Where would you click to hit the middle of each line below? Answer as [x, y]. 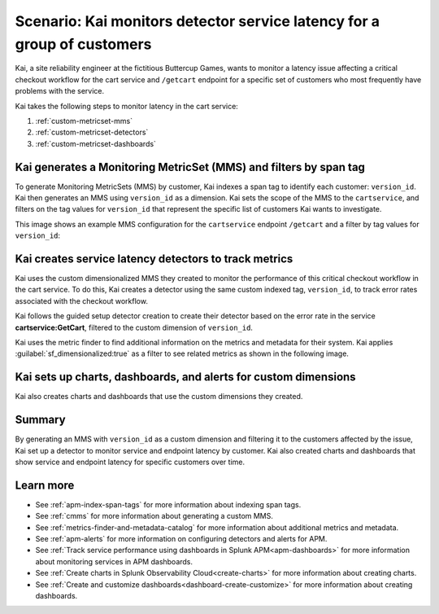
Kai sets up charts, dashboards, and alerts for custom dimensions [186, 377]
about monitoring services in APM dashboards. [114, 561]
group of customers [83, 44]
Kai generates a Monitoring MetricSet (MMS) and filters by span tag [190, 167]
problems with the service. [60, 91]
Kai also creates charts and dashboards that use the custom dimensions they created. [159, 397]
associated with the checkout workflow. [81, 300]
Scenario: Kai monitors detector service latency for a [198, 21]
